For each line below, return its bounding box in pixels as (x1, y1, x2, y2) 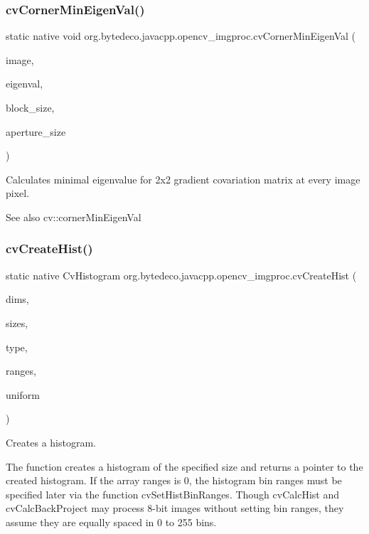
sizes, (6, 315, 28, 330)
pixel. (6, 186, 30, 201)
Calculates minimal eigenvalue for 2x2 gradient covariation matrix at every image (6, 171, 360, 186)
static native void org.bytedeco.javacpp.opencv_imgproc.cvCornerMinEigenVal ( (6, 28, 356, 43)
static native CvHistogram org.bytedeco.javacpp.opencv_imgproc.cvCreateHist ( (6, 267, 357, 282)
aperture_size (6, 124, 66, 139)
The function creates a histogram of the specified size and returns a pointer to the (6, 459, 363, 474)
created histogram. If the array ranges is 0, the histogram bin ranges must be (6, 473, 342, 488)
